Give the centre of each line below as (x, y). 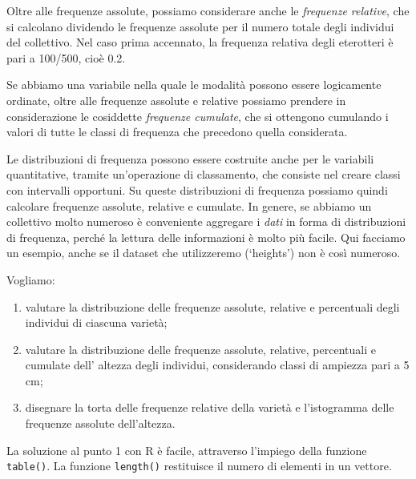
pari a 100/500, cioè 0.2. (66, 57)
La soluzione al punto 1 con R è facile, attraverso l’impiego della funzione (187, 450)
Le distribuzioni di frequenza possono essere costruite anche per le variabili (190, 158)
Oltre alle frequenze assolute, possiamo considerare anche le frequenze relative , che (208, 10)
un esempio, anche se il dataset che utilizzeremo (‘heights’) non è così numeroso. (204, 253)
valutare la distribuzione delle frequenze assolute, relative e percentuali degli (212, 306)
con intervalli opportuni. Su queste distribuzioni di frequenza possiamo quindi (197, 189)
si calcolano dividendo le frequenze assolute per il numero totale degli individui (200, 26)
